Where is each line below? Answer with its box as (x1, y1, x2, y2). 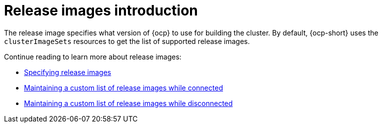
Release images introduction (4, 2, 198, 19)
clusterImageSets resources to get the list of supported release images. (4, 36, 250, 45)
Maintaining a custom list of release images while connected (24, 83, 223, 92)
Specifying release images (24, 67, 111, 76)
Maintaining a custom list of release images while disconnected (24, 98, 233, 107)
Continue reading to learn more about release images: (4, 52, 181, 61)
